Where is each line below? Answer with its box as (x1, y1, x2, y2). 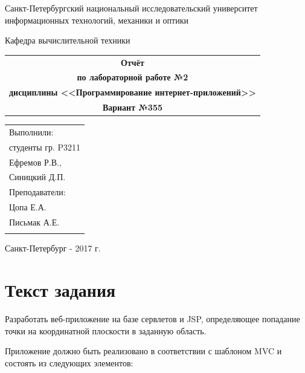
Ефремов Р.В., (9, 155, 62, 168)
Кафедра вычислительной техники (5, 34, 130, 47)
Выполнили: (9, 125, 54, 138)
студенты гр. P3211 (9, 140, 81, 153)
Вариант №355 (102, 101, 162, 114)
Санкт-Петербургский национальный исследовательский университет (5, 2, 258, 14)
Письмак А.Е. (9, 215, 60, 228)
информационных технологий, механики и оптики (5, 13, 188, 26)
